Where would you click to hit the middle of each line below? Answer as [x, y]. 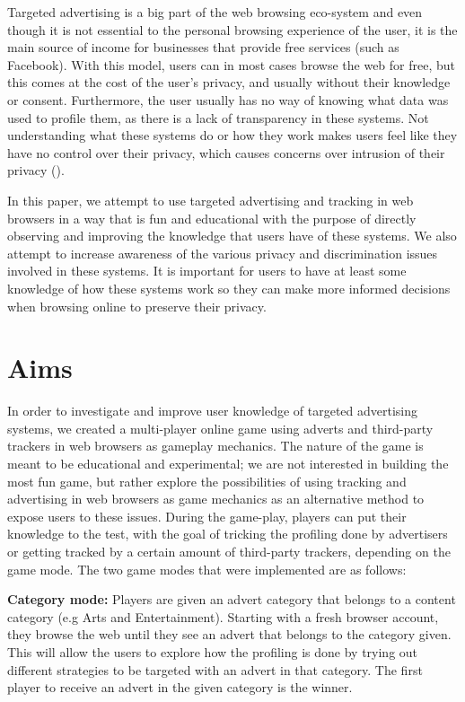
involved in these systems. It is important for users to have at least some [207, 271]
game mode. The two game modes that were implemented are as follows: [207, 569]
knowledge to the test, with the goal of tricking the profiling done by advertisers [228, 534]
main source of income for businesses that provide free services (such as [203, 47]
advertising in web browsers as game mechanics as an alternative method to [216, 499]
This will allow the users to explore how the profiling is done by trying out [213, 651]
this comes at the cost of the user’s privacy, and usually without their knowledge [229, 82]
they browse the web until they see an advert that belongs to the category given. [229, 634]
